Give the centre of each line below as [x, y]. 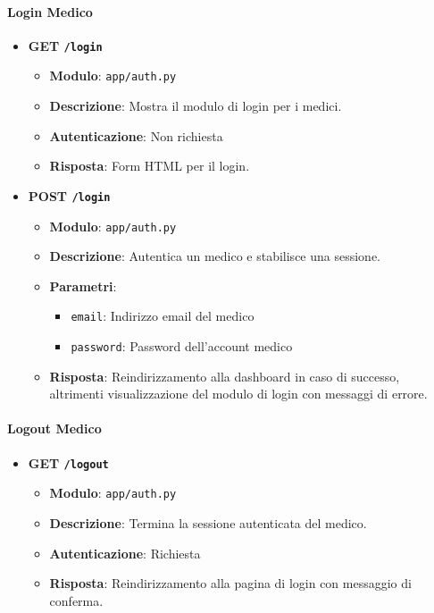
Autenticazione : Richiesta [125, 553]
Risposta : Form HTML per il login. [150, 166]
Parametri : [83, 286]
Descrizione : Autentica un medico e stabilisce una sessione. [215, 256]
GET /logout [68, 462]
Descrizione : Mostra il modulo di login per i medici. [196, 106]
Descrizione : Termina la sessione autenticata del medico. [208, 523]
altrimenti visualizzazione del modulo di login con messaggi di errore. [238, 394]
